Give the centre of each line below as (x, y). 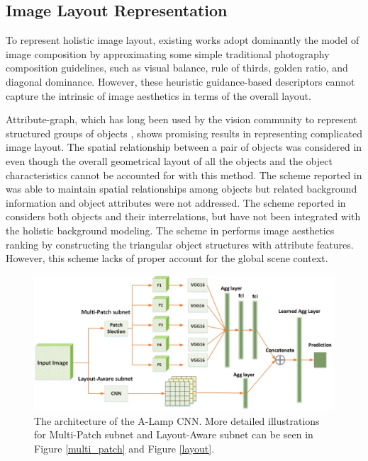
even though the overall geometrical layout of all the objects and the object (169, 160)
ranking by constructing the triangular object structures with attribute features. (180, 244)
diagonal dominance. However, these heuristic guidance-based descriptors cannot (180, 81)
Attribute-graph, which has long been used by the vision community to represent (182, 119)
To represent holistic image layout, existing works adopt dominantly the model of (183, 40)
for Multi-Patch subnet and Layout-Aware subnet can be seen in (174, 434)
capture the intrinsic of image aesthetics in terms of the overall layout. (158, 95)
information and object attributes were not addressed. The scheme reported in (176, 202)
